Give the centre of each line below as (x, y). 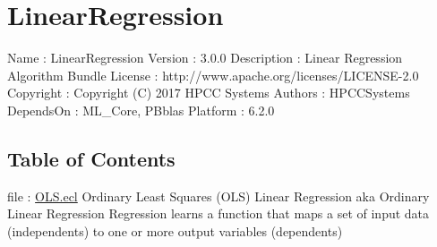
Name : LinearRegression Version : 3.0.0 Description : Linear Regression (205, 58)
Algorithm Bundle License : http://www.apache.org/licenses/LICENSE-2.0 (213, 75)
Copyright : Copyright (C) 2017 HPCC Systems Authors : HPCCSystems (209, 93)
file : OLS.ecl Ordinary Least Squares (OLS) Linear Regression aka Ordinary (218, 196)
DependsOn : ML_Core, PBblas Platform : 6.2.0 (141, 110)
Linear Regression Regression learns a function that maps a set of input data (218, 213)
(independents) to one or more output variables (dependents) (175, 230)
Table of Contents (91, 158)
